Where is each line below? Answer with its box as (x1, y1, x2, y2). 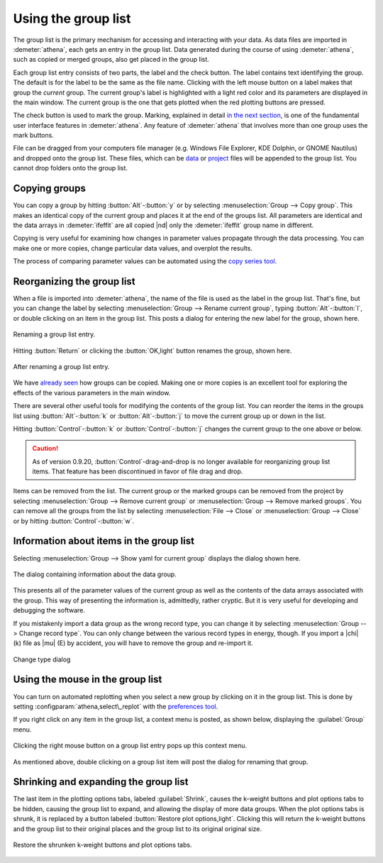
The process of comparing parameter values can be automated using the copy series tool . (13, 257, 277, 265)
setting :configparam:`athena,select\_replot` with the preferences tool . (13, 702, 218, 710)
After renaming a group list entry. (13, 362, 110, 370)
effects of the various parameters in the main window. (13, 388, 171, 397)
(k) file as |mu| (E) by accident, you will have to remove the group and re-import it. (13, 639, 253, 647)
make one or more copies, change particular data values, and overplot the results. (13, 243, 253, 252)
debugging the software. (13, 606, 85, 615)
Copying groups (13, 182, 87, 194)
